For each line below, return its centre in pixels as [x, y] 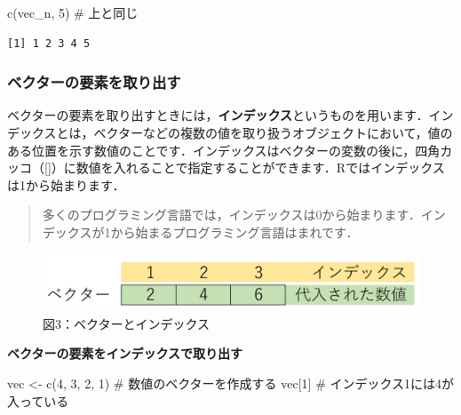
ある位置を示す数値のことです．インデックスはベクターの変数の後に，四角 [224, 150]
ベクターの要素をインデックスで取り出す [125, 353]
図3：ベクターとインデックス [127, 323]
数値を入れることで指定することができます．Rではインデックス [260, 168]
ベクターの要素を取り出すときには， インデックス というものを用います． [218, 115]
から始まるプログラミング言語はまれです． [234, 231]
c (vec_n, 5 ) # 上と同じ [73, 12]
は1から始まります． [66, 184]
